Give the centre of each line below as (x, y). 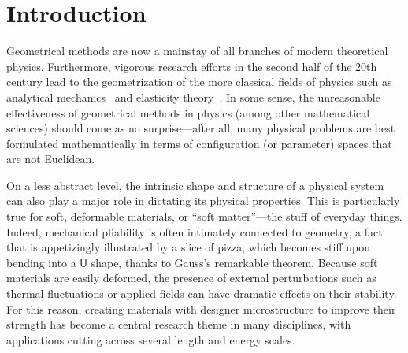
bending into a (41, 262)
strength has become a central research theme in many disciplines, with (179, 324)
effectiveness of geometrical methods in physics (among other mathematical (188, 112)
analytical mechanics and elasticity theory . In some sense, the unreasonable (193, 97)
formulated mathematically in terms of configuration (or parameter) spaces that (199, 143)
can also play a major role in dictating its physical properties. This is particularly (203, 201)
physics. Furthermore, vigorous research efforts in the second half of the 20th (192, 66)
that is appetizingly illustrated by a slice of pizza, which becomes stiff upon (189, 247)
